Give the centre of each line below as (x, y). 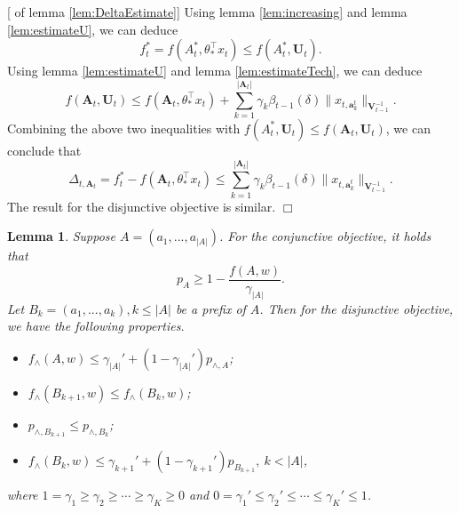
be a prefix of (210, 308)
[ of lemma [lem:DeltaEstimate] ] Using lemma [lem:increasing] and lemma (207, 12)
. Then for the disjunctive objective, (356, 308)
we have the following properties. (96, 326)
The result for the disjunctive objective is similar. (142, 206)
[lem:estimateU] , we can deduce (93, 29)
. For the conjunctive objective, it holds (325, 236)
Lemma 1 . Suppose (62, 236)
